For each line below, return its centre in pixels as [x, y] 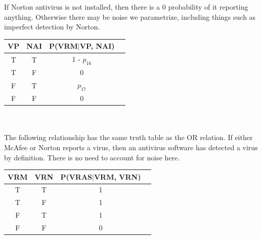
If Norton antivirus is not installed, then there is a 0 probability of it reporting [126, 7]
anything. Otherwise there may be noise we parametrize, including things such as [130, 16]
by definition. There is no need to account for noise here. [92, 157]
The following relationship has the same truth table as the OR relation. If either [128, 137]
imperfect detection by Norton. [52, 27]
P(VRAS [76, 176]
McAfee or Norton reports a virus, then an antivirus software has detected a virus [131, 147]
